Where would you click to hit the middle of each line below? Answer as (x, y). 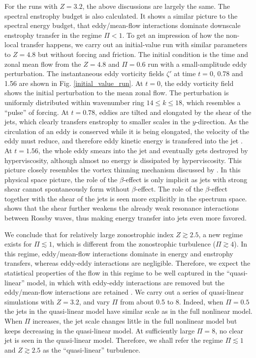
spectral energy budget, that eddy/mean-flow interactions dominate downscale (123, 25)
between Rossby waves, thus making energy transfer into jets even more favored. (126, 218)
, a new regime (221, 234)
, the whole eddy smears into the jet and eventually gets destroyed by (143, 150)
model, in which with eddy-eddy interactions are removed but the (126, 282)
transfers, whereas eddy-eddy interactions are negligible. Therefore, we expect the (128, 263)
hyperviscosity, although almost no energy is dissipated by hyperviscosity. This (123, 160)
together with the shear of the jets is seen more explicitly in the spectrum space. (126, 198)
